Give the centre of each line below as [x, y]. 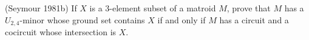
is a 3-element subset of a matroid [153, 8]
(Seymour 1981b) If [41, 8]
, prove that [249, 8]
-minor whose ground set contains [82, 19]
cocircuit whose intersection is [61, 32]
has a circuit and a [254, 19]
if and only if [182, 19]
